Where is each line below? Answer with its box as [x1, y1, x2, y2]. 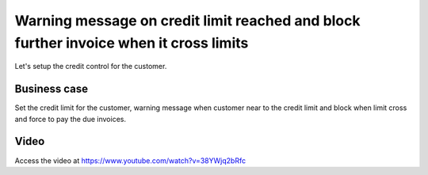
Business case [14, 82, 89, 96]
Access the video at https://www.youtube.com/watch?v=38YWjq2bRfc [14, 155, 246, 165]
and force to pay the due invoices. [14, 114, 127, 124]
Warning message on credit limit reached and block [14, 12, 361, 29]
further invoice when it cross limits [14, 34, 249, 51]
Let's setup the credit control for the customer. [14, 62, 167, 71]
